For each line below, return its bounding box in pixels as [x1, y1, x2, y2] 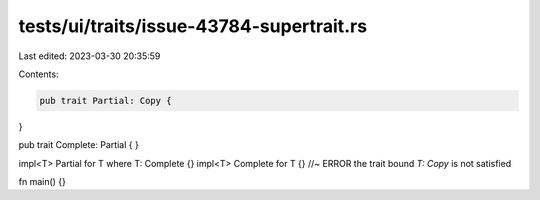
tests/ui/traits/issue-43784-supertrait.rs [18, 15, 368, 37]
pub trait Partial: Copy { [39, 95, 172, 106]
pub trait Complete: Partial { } [18, 139, 139, 151]
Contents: [18, 68, 59, 80]
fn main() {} [18, 176, 67, 188]
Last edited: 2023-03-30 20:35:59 [18, 50, 161, 62]
